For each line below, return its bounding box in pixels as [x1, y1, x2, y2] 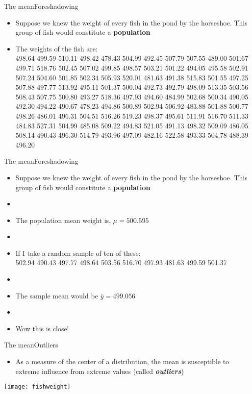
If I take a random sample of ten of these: [15, 247, 141, 258]
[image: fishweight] [4, 383, 71, 391]
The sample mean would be [15, 290, 98, 300]
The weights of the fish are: [15, 43, 98, 53]
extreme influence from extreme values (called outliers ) [15, 366, 184, 376]
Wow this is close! [15, 323, 69, 333]
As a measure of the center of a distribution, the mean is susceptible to [15, 356, 229, 367]
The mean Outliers [4, 340, 58, 350]
